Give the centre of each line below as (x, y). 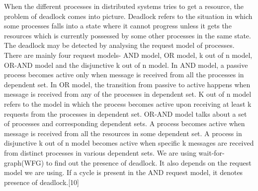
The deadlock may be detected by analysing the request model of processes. (119, 45)
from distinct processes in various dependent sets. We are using (100, 152)
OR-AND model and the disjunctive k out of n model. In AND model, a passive (126, 65)
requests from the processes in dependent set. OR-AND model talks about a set (126, 113)
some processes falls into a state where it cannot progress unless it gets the (118, 26)
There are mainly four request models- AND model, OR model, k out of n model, (128, 55)
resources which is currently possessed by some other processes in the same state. (128, 35)
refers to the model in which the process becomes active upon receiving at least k (128, 103)
